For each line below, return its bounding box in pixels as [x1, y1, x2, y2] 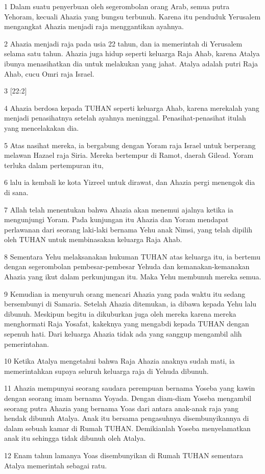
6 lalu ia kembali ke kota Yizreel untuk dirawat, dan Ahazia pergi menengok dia [4, 177, 255, 187]
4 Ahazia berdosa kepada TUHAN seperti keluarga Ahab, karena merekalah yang [4, 102, 259, 113]
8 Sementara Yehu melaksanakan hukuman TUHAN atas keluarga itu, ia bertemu [4, 251, 260, 262]
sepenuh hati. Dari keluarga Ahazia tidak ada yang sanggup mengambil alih [4, 328, 242, 339]
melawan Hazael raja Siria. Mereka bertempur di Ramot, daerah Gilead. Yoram [4, 150, 254, 160]
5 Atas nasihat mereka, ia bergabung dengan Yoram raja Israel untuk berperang [4, 139, 256, 150]
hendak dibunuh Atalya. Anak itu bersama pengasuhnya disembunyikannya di [4, 413, 249, 423]
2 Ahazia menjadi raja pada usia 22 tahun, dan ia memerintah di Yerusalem [4, 38, 243, 49]
